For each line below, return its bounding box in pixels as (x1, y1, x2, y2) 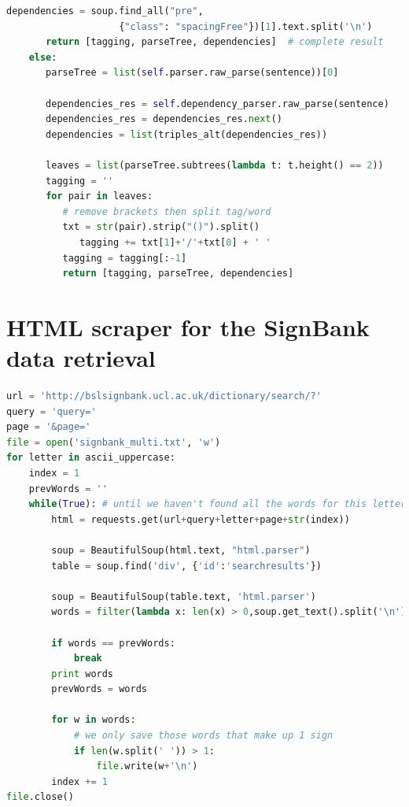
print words (51, 668, 114, 679)
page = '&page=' (6, 421, 91, 433)
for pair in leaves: (46, 191, 153, 202)
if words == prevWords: (51, 637, 175, 649)
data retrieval (6, 342, 156, 374)
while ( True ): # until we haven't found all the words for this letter (28, 498, 407, 510)
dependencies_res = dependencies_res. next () (46, 113, 282, 125)
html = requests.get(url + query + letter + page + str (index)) (51, 513, 350, 525)
